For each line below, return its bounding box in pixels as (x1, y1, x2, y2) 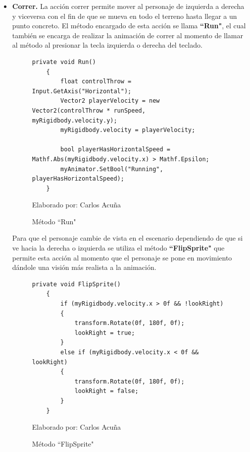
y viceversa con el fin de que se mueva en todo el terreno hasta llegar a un (12, 10, 237, 21)
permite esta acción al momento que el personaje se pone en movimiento (12, 252, 232, 262)
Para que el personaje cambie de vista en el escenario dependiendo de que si (12, 233, 243, 243)
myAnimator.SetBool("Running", (60, 165, 163, 173)
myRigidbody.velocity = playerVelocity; (60, 127, 196, 134)
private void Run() (32, 58, 96, 65)
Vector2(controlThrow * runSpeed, (32, 107, 146, 114)
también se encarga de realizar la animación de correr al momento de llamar (12, 30, 243, 40)
